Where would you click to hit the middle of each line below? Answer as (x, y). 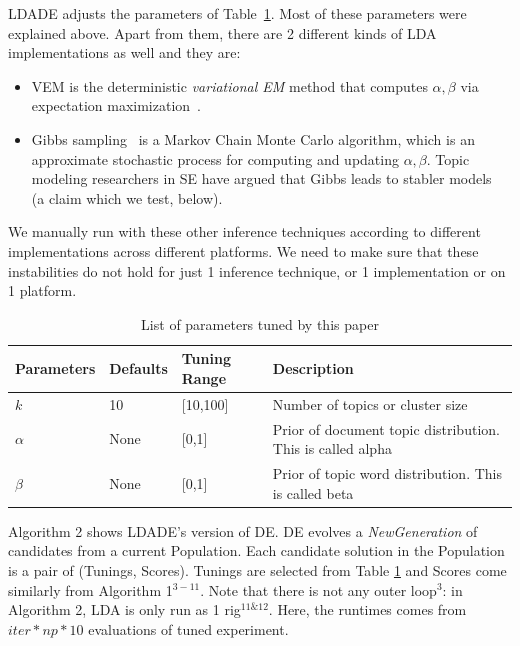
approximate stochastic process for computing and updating (215, 158)
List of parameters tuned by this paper (260, 323)
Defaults (138, 368)
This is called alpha (332, 448)
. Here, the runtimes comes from (367, 609)
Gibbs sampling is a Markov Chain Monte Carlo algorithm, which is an (253, 138)
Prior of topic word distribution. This (387, 473)
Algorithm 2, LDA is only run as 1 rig (124, 609)
